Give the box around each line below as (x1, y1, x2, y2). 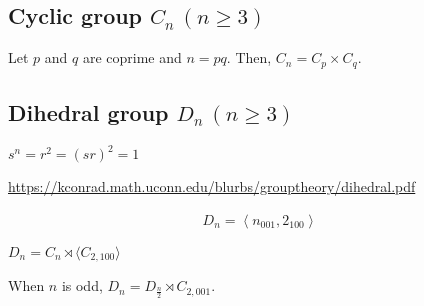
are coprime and (82, 47, 182, 68)
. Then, (226, 47, 272, 68)
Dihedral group (8, 97, 169, 128)
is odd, (61, 275, 103, 296)
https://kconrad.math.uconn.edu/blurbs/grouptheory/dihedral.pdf (8, 176, 416, 197)
